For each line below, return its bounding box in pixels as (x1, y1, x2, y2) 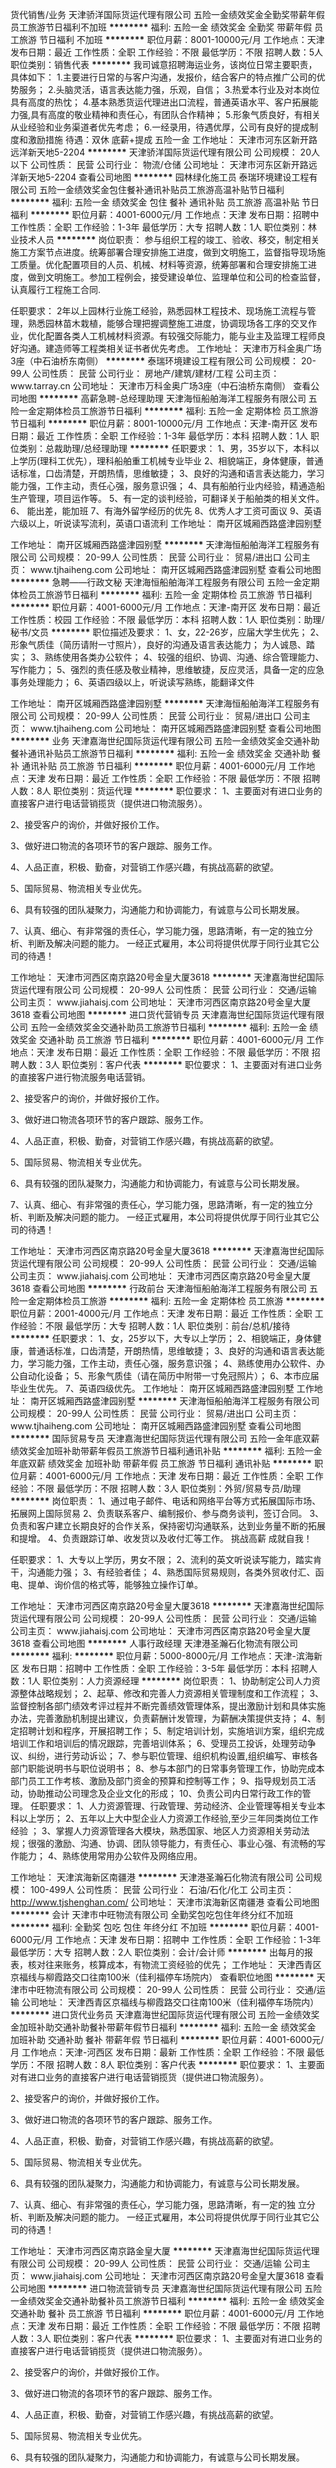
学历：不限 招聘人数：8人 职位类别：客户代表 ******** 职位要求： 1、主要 (10, 2059, 317, 2070)
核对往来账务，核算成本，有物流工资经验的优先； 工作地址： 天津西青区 (27, 1959, 322, 1970)
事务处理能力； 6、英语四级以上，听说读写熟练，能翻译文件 (10, 676, 255, 688)
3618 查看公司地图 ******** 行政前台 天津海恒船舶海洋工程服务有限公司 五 (10, 1283, 318, 1294)
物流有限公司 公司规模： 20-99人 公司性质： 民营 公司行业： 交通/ (44, 1984, 317, 1995)
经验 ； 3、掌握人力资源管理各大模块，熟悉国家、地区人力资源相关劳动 (10, 1825, 302, 1837)
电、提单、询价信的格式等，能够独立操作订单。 (10, 1579, 203, 1590)
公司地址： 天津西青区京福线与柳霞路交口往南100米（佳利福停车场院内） (21, 1996, 320, 2008)
